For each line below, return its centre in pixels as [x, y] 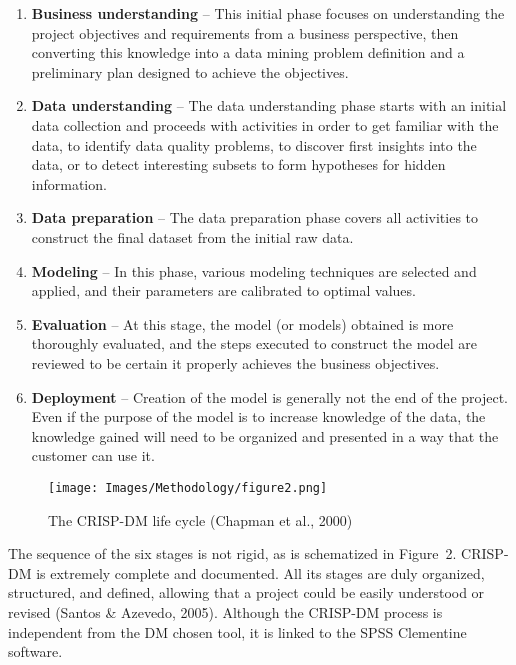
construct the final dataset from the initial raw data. [192, 236]
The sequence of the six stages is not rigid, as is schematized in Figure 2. [232, 553]
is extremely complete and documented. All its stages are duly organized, [260, 572]
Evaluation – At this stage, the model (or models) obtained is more [242, 323]
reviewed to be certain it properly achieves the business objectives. [235, 362]
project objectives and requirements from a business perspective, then [245, 32]
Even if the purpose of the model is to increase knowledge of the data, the [258, 416]
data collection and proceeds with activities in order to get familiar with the [265, 124]
